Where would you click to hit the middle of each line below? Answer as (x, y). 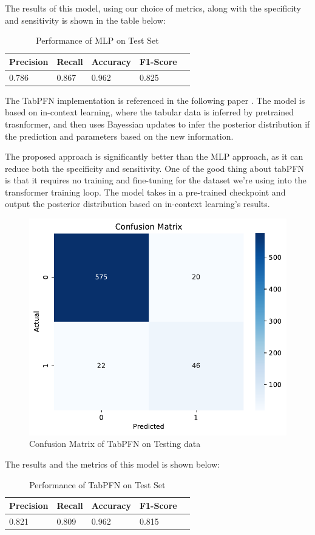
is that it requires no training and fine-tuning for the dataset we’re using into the (156, 180)
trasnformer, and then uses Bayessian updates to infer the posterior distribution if (157, 124)
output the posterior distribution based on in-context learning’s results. (137, 204)
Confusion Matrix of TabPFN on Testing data (115, 444)
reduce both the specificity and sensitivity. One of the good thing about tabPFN (155, 168)
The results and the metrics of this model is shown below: (113, 464)
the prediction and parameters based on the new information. (119, 136)
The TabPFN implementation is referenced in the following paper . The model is (155, 100)
